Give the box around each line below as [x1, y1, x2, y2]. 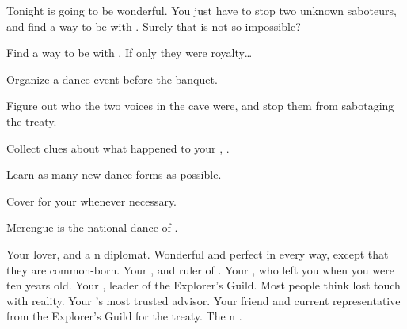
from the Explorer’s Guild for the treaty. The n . [6, 308, 242, 324]
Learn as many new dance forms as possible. [6, 166, 222, 183]
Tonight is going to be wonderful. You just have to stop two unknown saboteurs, [6, 2, 397, 18]
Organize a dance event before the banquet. [6, 70, 218, 87]
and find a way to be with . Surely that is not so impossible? [6, 17, 301, 34]
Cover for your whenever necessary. [6, 192, 177, 209]
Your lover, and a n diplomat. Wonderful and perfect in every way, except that [6, 245, 389, 262]
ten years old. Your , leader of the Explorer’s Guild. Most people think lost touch [6, 277, 401, 293]
